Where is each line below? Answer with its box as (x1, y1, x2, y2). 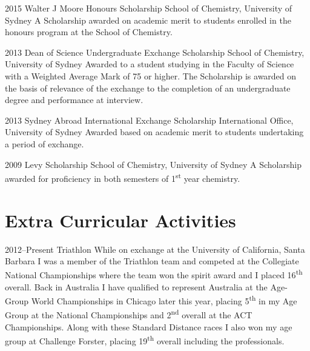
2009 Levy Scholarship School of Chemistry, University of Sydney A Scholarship (5, 158, 302, 170)
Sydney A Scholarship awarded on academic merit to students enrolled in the (5, 13, 291, 26)
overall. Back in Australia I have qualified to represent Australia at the (5, 280, 268, 293)
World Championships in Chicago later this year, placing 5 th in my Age (31, 293, 297, 307)
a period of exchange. (5, 137, 84, 150)
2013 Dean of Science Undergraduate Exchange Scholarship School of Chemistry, (5, 45, 305, 58)
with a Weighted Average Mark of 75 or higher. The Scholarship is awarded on (5, 69, 297, 82)
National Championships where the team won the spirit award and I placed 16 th (5, 267, 303, 281)
